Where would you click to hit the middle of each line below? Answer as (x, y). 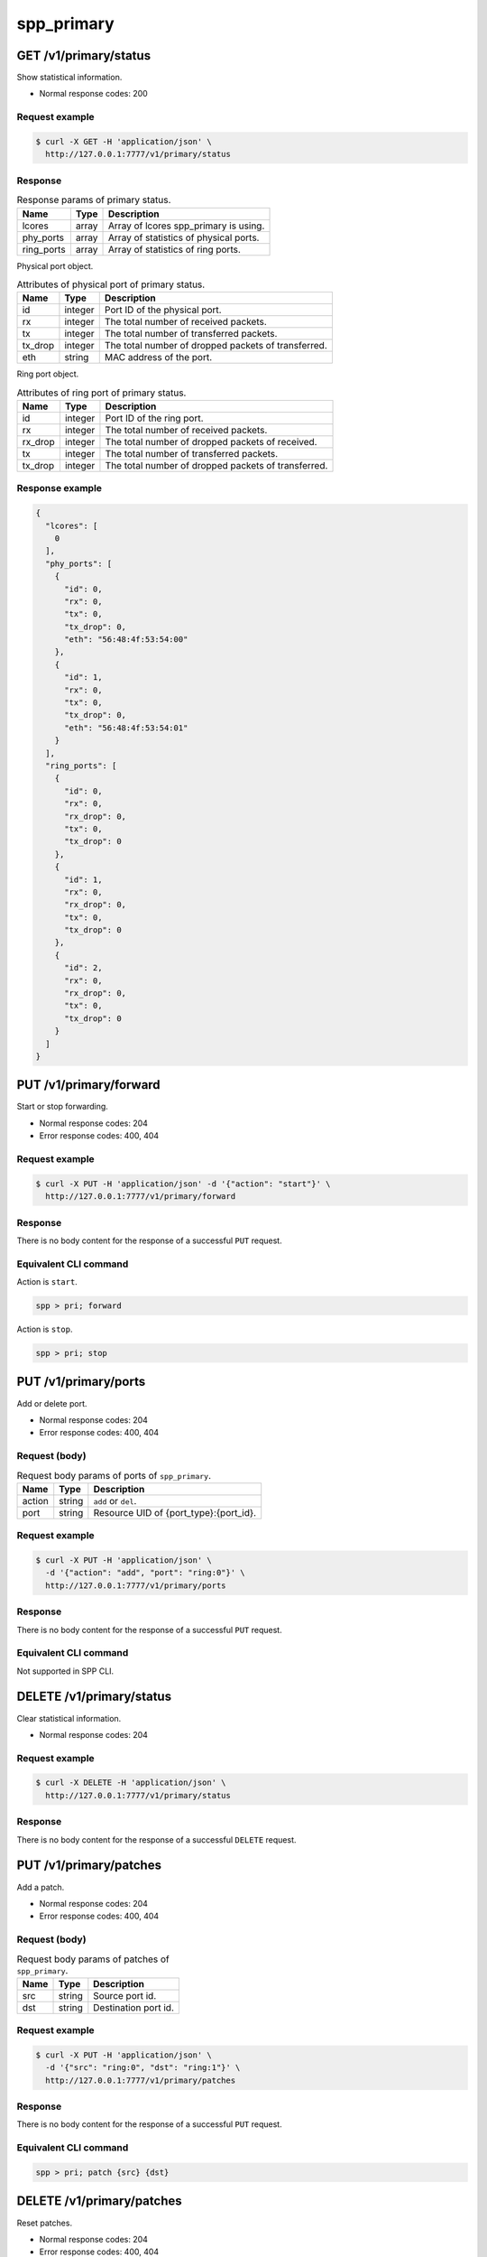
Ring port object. (48, 374)
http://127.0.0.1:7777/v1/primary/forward (141, 1197)
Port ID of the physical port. (163, 310)
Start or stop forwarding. (62, 1107)
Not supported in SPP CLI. (65, 1671)
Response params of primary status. (94, 200)
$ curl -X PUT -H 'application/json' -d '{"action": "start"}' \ (183, 1184)
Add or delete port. (52, 1403)
